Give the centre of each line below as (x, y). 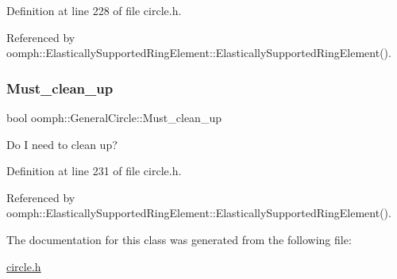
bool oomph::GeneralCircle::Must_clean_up (114, 117)
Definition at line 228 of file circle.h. (94, 10)
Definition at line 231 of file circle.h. (94, 171)
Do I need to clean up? (62, 144)
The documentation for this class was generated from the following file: (179, 239)
